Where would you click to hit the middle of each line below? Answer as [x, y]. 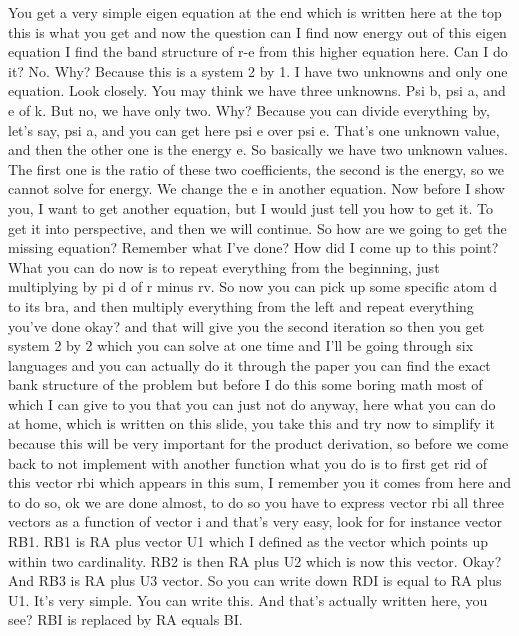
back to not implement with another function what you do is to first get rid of [248, 462]
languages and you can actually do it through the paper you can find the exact [249, 364]
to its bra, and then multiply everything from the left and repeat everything [241, 305]
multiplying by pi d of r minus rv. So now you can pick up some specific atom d [253, 286]
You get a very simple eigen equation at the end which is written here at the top [255, 12]
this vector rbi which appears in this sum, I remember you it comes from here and [260, 482]
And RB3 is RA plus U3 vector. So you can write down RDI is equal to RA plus [255, 580]
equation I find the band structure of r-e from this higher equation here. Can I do [258, 51]
